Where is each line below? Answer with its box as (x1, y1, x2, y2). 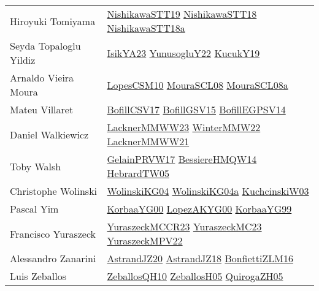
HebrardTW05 (107, 166, 169, 180)
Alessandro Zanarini (10, 251, 96, 265)
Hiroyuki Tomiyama (10, 13, 96, 28)
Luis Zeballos (10, 269, 66, 283)
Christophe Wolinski (10, 184, 98, 198)
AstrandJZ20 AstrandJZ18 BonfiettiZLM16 (107, 251, 293, 265)
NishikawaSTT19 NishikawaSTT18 (107, 7, 257, 21)
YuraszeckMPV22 (107, 233, 183, 248)
